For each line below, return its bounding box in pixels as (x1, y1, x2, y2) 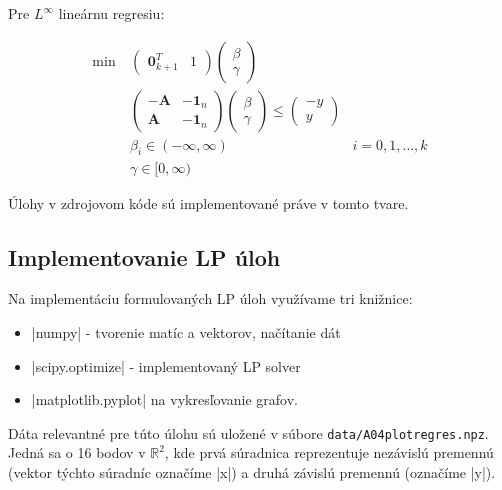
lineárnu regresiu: (58, 3, 165, 23)
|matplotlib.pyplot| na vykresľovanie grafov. (31, 389, 299, 410)
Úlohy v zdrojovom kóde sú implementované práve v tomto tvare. (8, 192, 409, 213)
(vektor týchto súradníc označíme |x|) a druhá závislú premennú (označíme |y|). (8, 461, 496, 482)
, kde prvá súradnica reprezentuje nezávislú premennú (164, 442, 494, 463)
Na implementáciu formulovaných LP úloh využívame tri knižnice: (8, 288, 413, 309)
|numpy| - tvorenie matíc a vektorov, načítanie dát (31, 321, 341, 342)
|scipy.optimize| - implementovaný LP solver (31, 355, 301, 376)
